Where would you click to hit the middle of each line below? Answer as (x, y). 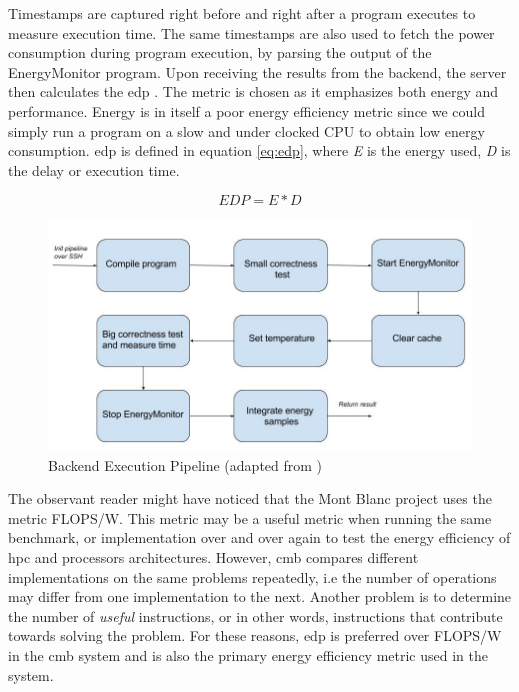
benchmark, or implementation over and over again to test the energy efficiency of (259, 537)
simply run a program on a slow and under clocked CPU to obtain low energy (246, 130)
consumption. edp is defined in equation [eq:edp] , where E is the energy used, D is (259, 150)
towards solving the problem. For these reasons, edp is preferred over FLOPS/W (255, 635)
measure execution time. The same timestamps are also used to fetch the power (251, 32)
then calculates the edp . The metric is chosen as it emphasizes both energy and (253, 91)
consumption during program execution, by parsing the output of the (220, 52)
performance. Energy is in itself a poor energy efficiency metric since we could (247, 110)
